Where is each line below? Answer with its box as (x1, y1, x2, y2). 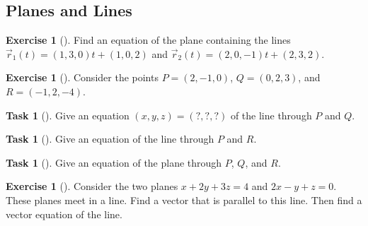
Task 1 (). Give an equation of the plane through (6, 155, 222, 169)
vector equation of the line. (6, 206, 122, 221)
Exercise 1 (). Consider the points (6, 70, 159, 85)
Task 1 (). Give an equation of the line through (6, 131, 214, 146)
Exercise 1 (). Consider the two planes (6, 179, 178, 194)
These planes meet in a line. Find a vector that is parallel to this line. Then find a (6, 192, 362, 207)
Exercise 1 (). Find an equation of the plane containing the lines (6, 32, 291, 47)
